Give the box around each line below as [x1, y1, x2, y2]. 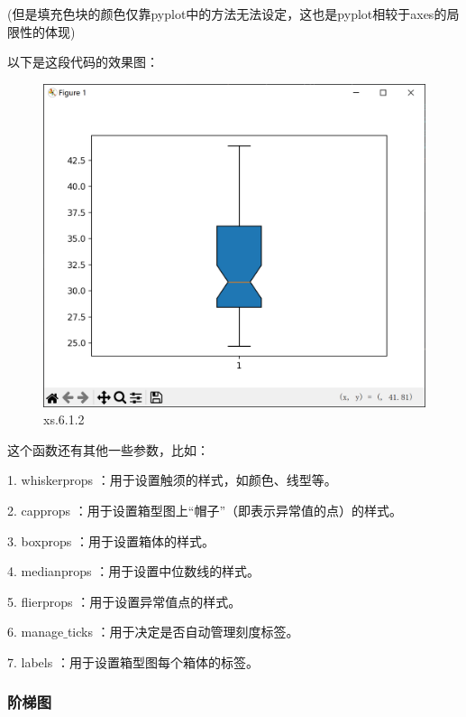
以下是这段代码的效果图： [7, 52, 159, 71]
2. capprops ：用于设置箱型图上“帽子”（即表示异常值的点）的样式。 [7, 500, 403, 519]
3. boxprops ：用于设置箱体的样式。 [7, 531, 215, 550]
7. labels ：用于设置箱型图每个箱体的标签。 [7, 652, 259, 671]
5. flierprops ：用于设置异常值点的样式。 [7, 591, 242, 610]
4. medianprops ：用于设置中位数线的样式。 [7, 562, 260, 581]
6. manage [7, 622, 64, 641]
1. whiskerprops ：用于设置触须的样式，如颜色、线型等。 [7, 470, 337, 489]
